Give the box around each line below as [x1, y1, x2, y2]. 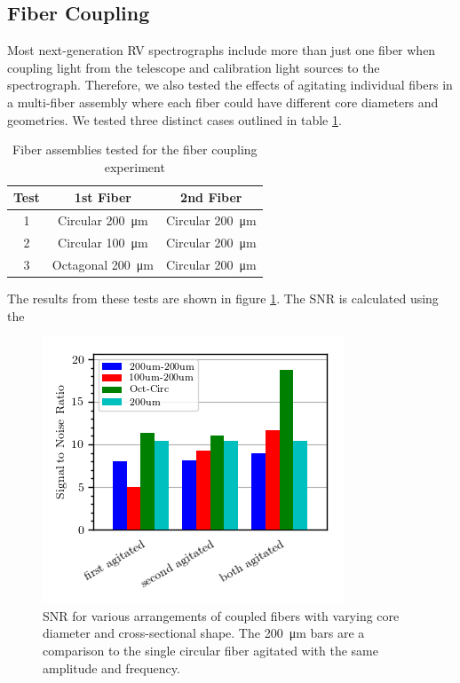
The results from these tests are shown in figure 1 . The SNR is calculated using [7, 288, 439, 307]
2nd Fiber [180, 188, 242, 207]
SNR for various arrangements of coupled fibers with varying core [43, 606, 400, 624]
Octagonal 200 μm [52, 255, 154, 273]
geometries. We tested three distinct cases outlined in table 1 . [7, 110, 342, 129]
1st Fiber [74, 188, 131, 207]
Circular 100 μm [58, 233, 148, 252]
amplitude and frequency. [43, 658, 180, 677]
